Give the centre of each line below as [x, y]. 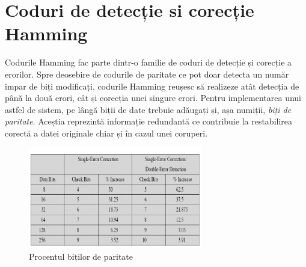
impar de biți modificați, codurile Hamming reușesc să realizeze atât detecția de [152, 86]
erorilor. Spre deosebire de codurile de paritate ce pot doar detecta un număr [147, 74]
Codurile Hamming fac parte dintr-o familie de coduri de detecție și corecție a [148, 62]
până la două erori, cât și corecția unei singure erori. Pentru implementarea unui [153, 98]
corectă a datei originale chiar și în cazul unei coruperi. [106, 133]
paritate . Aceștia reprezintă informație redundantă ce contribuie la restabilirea [149, 121]
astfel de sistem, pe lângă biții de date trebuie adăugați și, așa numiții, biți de [148, 109]
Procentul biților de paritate [81, 256]
